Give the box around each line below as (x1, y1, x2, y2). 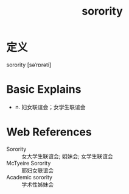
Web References (6, 125, 92, 139)
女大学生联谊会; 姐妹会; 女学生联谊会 (21, 153, 114, 160)
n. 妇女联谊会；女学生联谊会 (15, 103, 86, 110)
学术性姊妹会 (21, 181, 54, 188)
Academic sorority (6, 173, 53, 181)
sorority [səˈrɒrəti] (6, 61, 52, 68)
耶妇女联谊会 (21, 167, 54, 174)
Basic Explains (6, 82, 82, 96)
